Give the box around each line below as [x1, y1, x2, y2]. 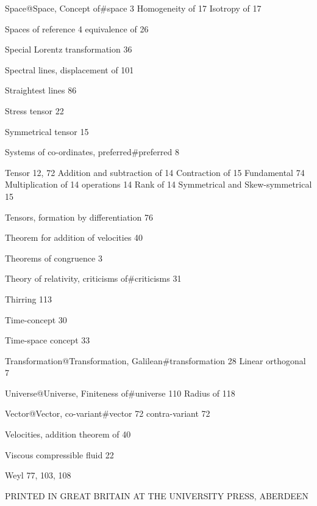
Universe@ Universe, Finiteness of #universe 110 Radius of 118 [5, 386, 235, 399]
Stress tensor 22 [5, 104, 64, 117]
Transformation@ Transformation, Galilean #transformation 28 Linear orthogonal [5, 354, 306, 367]
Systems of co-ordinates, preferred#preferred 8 [5, 145, 179, 158]
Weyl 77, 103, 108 [5, 469, 71, 482]
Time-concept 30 [5, 313, 67, 326]
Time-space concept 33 [5, 334, 90, 346]
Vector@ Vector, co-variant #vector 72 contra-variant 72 [5, 407, 210, 420]
